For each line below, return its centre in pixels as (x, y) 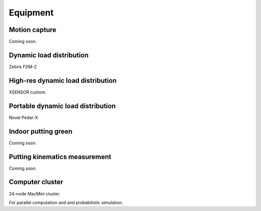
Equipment (31, 13)
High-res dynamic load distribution (63, 81)
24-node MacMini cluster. (35, 194)
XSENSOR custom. (28, 92)
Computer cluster (36, 182)
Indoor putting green (41, 131)
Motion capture (33, 30)
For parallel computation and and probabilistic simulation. (66, 202)
